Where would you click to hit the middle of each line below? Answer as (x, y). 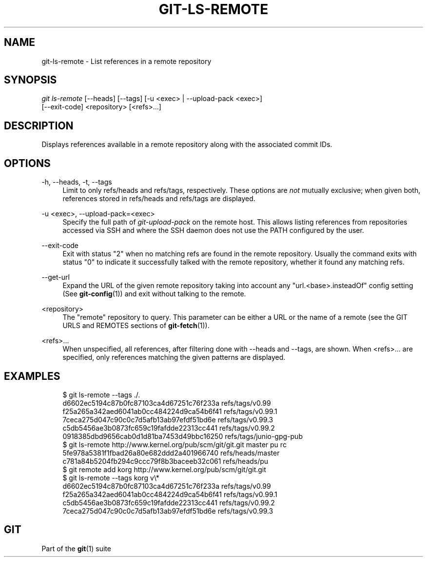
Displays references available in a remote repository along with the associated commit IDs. (187, 145)
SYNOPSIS (30, 80)
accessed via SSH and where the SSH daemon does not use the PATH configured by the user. (213, 230)
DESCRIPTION (39, 125)
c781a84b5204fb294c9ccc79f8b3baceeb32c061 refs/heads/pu (165, 461)
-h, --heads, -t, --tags (77, 182)
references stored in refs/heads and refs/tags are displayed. (159, 199)
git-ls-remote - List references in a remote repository (126, 61)
